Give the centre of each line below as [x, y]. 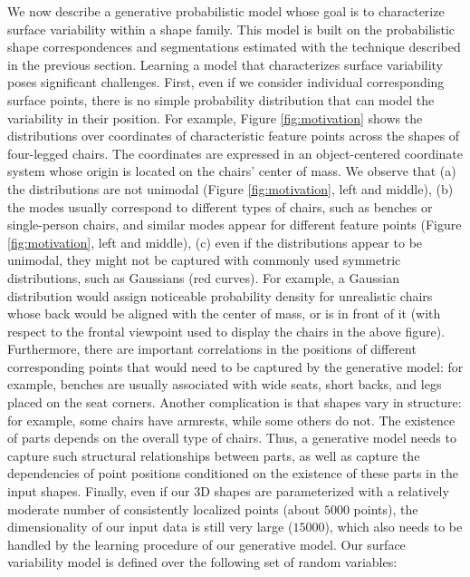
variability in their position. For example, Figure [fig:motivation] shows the [215, 117]
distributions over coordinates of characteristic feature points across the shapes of [234, 136]
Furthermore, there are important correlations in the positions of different [212, 349]
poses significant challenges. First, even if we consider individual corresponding [226, 82]
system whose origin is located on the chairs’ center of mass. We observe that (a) [232, 171]
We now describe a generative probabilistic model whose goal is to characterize [226, 11]
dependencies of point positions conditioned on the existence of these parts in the [233, 473]
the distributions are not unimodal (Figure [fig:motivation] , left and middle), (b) [230, 188]
